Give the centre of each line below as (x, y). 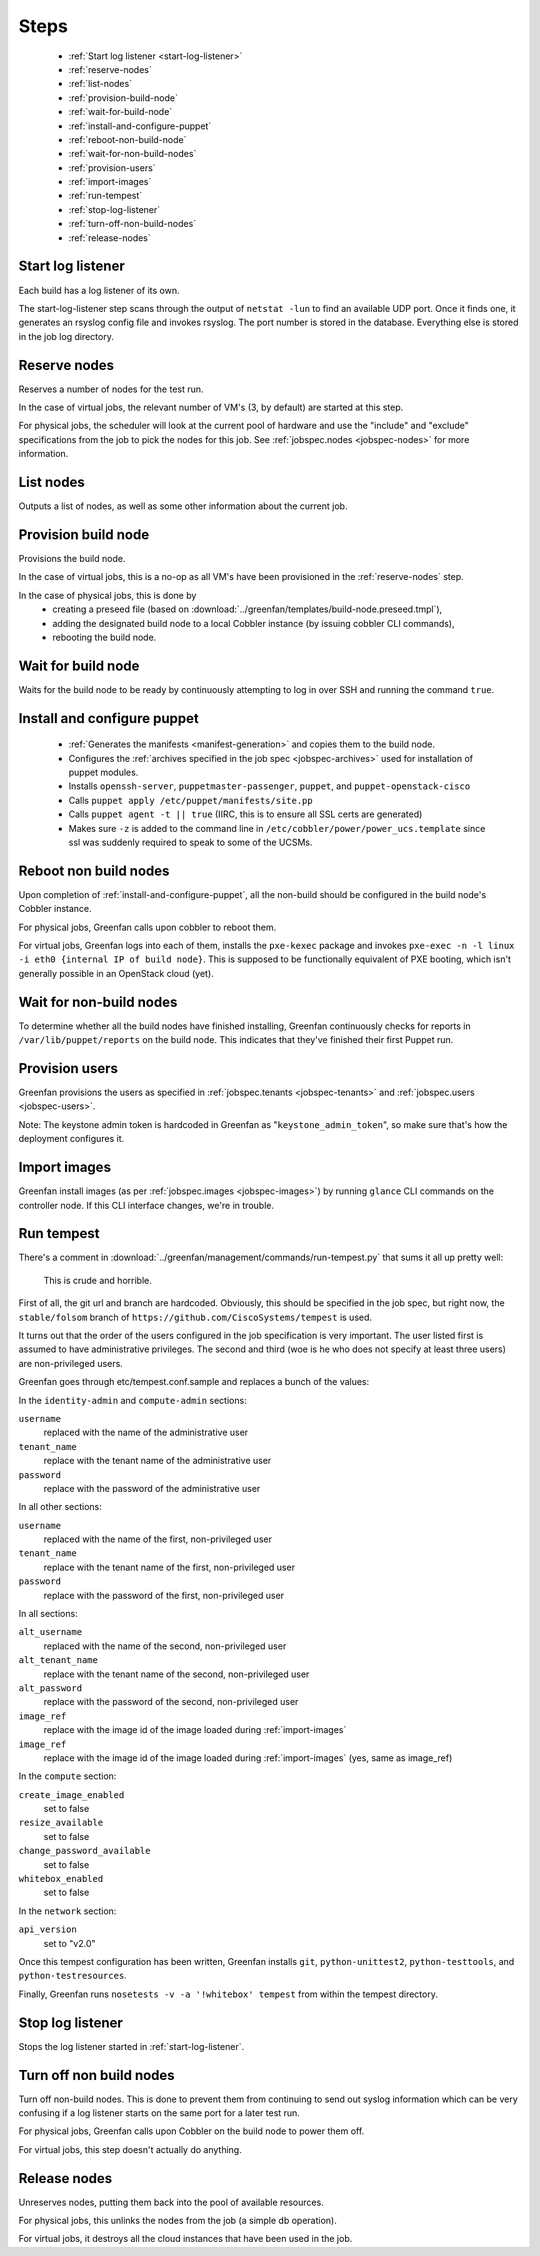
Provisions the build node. (72, 558)
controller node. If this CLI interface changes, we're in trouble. (146, 1205)
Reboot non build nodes (94, 870)
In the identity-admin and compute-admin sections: (132, 1400)
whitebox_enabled (61, 1879)
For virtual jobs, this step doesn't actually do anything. (130, 2149)
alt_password (50, 1688)
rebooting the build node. (104, 637)
